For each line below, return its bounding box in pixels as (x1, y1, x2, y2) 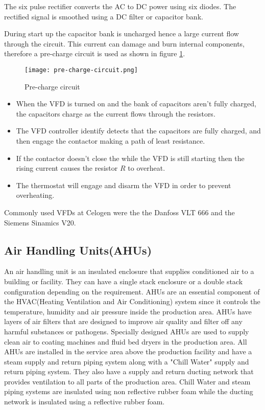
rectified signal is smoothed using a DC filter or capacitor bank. (4, 11, 203, 21)
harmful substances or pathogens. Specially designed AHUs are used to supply (4, 326, 249, 336)
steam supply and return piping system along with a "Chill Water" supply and (4, 356, 249, 367)
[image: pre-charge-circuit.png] (25, 66, 138, 74)
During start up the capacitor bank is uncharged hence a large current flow (4, 28, 239, 39)
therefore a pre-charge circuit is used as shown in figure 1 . (4, 48, 185, 59)
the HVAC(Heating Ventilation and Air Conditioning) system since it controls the (4, 296, 260, 307)
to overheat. (128, 163, 165, 173)
